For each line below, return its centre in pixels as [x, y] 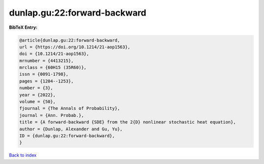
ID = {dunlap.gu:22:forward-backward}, [67, 136]
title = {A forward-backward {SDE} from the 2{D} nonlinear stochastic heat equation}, [128, 122]
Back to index [23, 155]
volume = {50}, [37, 102]
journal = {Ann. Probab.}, [52, 115]
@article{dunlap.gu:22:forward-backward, [70, 40]
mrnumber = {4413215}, [46, 61]
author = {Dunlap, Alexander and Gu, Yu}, [71, 129]
